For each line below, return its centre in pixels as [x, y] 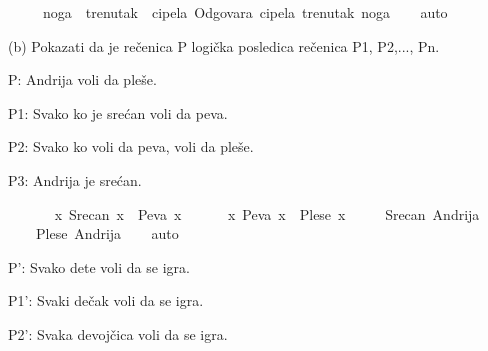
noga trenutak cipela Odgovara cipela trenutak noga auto [245, 12]
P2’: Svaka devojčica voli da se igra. [118, 333]
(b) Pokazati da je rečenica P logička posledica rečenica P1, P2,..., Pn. [224, 45]
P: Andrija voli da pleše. [82, 79]
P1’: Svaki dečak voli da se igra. [106, 300]
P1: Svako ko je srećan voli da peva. [118, 112]
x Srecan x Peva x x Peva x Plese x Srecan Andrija [267, 213]
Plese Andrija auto [107, 233]
